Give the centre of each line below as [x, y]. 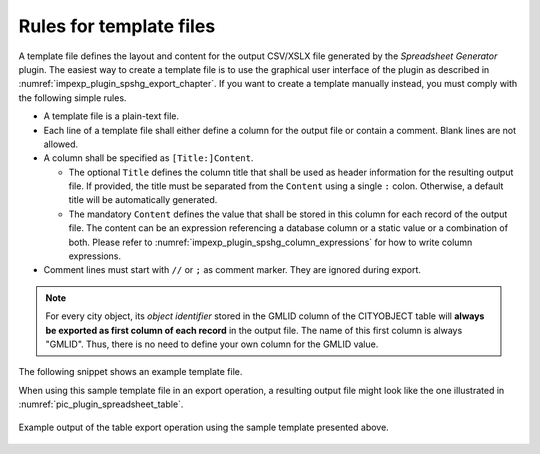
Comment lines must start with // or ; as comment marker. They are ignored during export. [232, 270]
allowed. [61, 144]
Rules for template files [117, 26]
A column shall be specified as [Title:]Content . [148, 158]
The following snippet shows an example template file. [130, 372]
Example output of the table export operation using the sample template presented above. [203, 427]
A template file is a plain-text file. [111, 116]
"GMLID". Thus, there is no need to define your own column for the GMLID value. [212, 344]
